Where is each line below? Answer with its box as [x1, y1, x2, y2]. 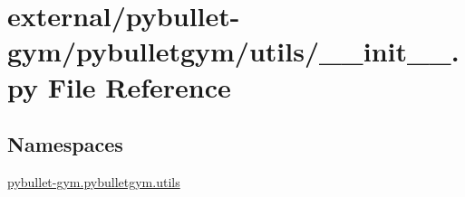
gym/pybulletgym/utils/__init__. [7, 33, 460, 70]
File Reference [47, 68, 231, 105]
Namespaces [7, 130, 123, 158]
